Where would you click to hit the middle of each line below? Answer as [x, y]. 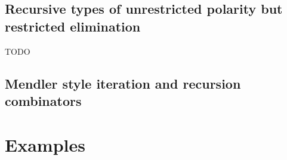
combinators [43, 100]
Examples [45, 144]
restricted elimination [73, 26]
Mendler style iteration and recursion [123, 83]
